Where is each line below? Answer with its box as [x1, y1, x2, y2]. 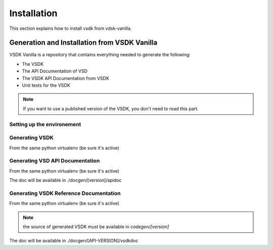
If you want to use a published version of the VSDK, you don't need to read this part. [23, 105, 199, 111]
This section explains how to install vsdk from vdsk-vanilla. [9, 25, 132, 31]
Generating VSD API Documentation [9, 157, 100, 164]
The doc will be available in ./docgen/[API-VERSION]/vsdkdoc [9, 238, 139, 244]
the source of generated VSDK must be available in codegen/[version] [23, 223, 169, 230]
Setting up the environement [9, 120, 81, 128]
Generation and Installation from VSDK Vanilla [9, 38, 158, 47]
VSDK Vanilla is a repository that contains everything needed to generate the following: [9, 52, 191, 58]
